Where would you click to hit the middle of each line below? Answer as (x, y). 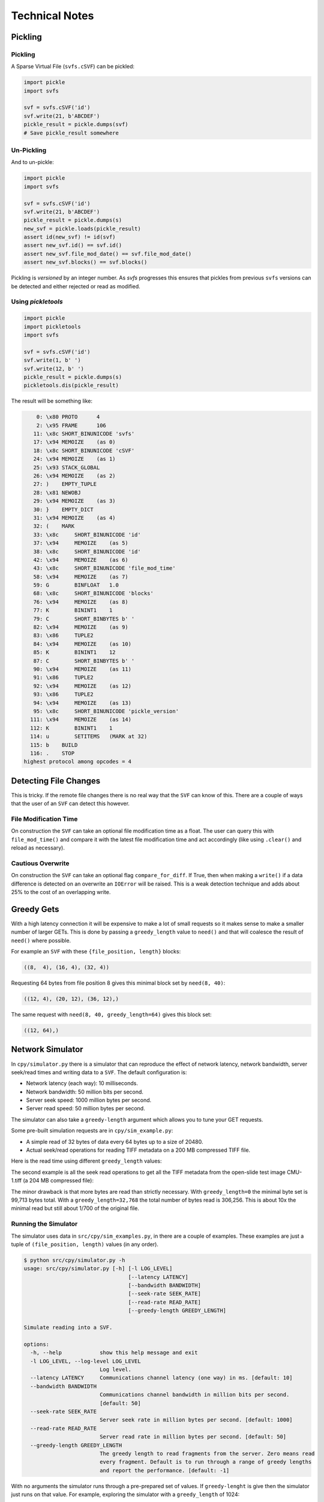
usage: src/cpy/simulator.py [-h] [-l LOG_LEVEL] (98, 1269)
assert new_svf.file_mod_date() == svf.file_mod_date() (108, 254)
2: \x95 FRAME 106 (71, 425)
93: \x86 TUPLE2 (64, 695)
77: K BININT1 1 (73, 610)
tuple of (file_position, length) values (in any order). (85, 1244)
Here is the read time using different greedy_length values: (86, 1161)
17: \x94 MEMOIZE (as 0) (75, 442)
